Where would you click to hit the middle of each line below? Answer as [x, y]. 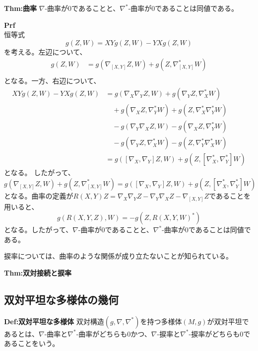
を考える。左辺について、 [45, 51]
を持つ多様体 [161, 321]
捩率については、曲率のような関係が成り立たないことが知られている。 [118, 256]
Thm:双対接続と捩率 [38, 273]
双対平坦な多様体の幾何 [61, 299]
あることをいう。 [32, 343]
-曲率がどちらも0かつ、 [114, 333]
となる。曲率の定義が [39, 195]
